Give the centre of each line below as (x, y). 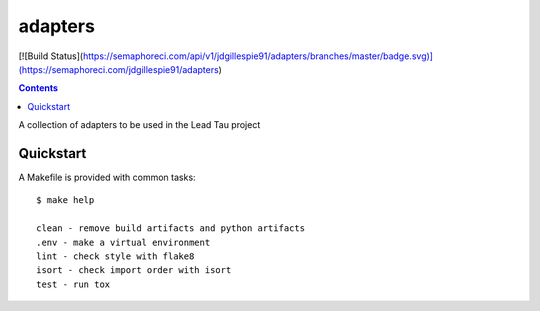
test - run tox (73, 284)
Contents (38, 88)
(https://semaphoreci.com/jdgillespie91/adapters (118, 69)
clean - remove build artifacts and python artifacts (170, 228)
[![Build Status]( (51, 56)
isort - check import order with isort (134, 270)
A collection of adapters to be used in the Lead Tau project (139, 125)
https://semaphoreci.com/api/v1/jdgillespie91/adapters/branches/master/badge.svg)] (258, 56)
